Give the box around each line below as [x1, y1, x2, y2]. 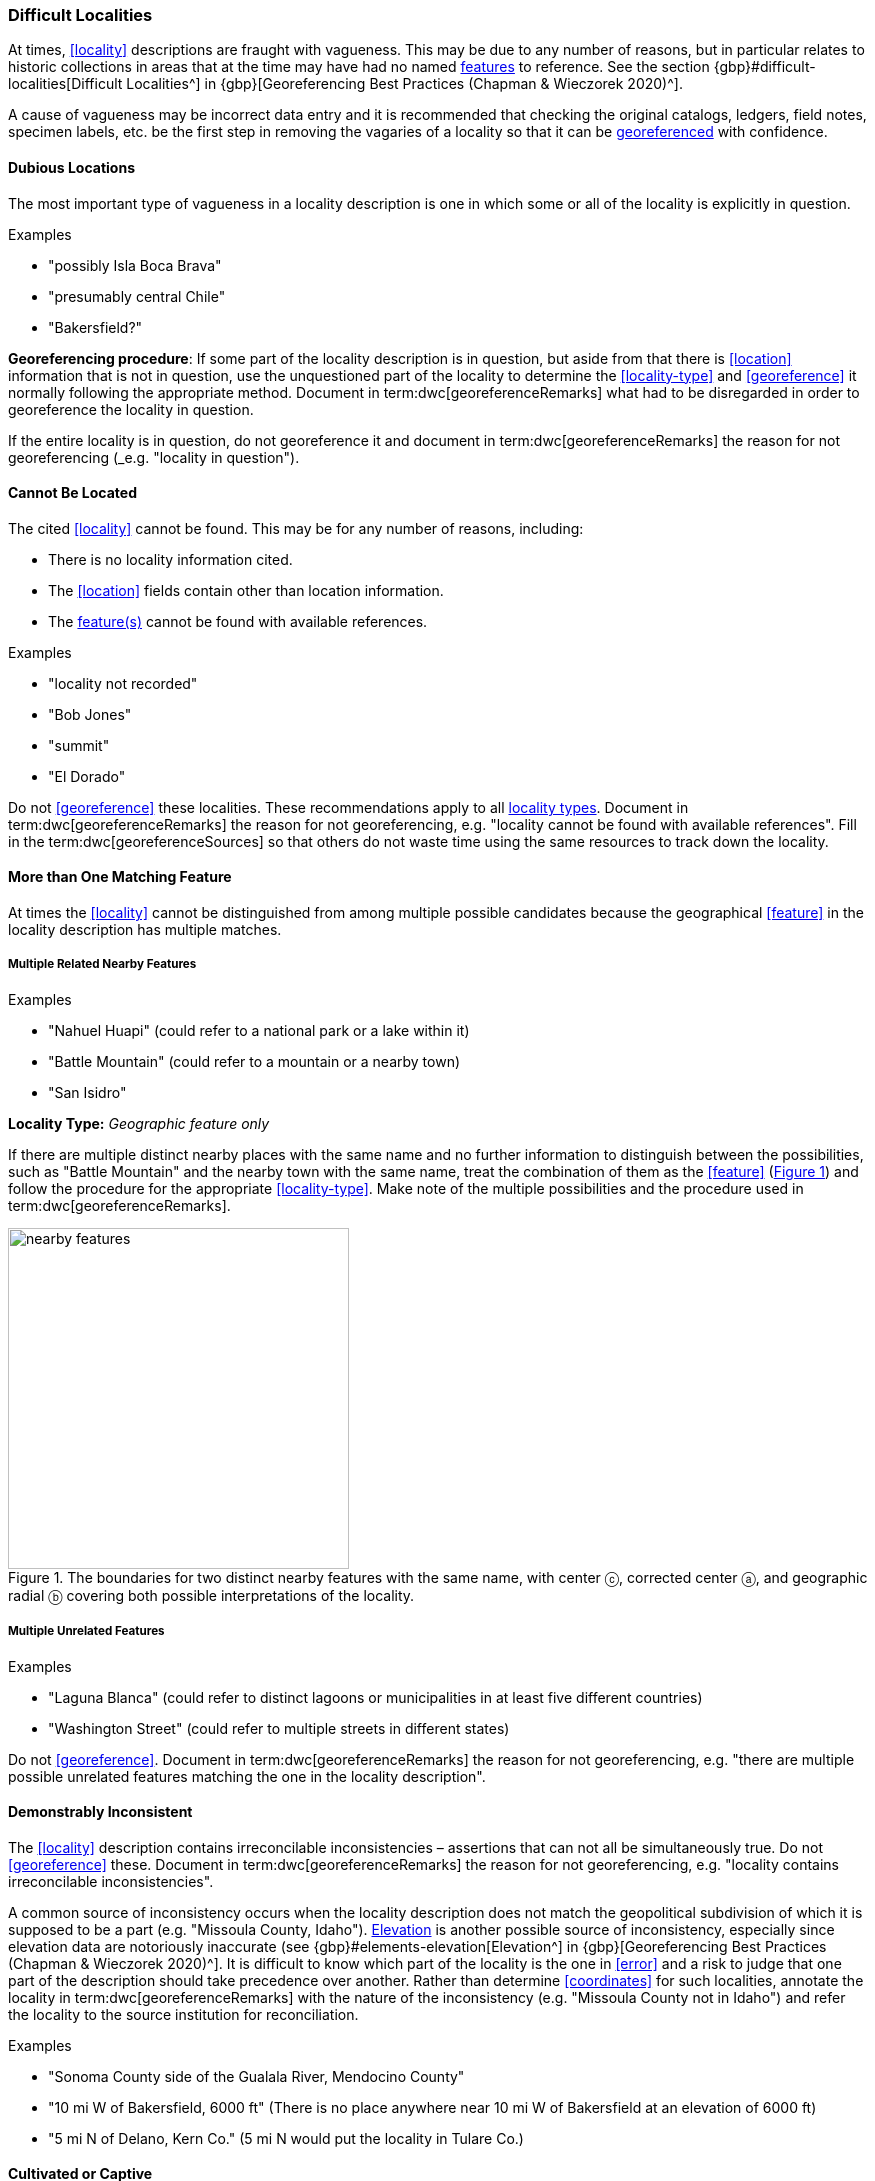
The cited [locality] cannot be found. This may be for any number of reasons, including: [8, 519, 584, 537]
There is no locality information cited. [48, 550, 293, 568]
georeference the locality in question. [8, 400, 254, 418]
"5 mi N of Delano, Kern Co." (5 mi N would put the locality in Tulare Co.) [48, 2129, 524, 2147]
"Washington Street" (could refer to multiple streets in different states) [48, 1719, 510, 1737]
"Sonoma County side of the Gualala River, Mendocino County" [48, 2067, 465, 2085]
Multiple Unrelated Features [8, 1624, 165, 1639]
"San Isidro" [48, 1083, 127, 1101]
